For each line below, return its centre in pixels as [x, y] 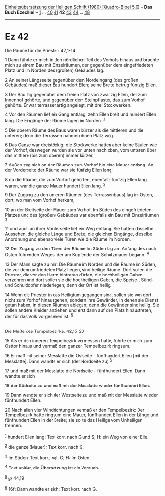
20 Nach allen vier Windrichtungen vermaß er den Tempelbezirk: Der [75, 410]
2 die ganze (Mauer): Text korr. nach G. [45, 446]
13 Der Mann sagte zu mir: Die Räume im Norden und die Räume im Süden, [81, 264]
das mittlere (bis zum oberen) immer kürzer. [50, 155]
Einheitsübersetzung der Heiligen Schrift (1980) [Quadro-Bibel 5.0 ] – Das [79, 7]
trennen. [14, 426]
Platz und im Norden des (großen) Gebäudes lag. [55, 70]
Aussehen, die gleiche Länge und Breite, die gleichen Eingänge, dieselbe [79, 234]
